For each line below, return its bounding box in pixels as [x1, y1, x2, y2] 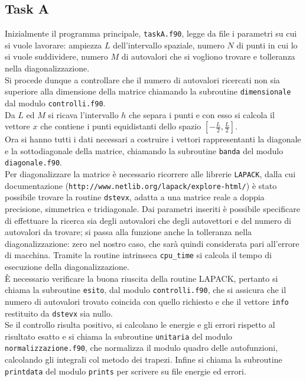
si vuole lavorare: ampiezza [5, 38, 102, 51]
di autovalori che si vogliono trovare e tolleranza [121, 50, 295, 63]
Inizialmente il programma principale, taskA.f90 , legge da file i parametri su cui [5, 27, 297, 40]
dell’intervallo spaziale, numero [113, 38, 224, 51]
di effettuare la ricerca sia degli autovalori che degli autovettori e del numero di [5, 214, 291, 226]
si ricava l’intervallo [48, 108, 119, 121]
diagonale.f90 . [5, 156, 62, 168]
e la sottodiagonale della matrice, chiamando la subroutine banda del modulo [5, 144, 284, 157]
